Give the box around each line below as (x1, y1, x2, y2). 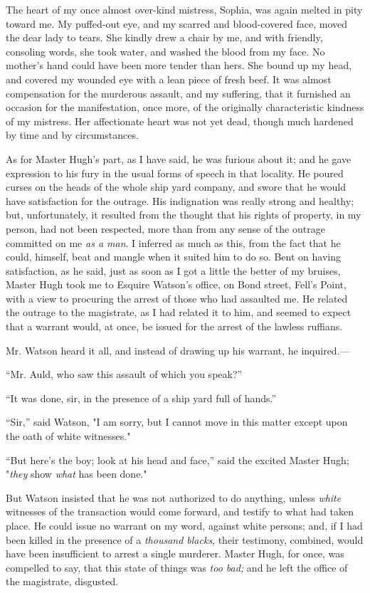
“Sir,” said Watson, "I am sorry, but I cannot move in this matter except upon (6, 414, 348, 429)
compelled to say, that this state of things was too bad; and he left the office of (6, 560, 348, 574)
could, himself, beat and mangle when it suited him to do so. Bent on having (6, 249, 341, 264)
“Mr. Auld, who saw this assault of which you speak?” (6, 367, 243, 382)
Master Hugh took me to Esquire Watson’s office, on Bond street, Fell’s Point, (6, 277, 347, 292)
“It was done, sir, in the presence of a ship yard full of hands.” (6, 390, 277, 405)
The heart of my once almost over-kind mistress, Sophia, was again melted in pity (6, 2, 363, 16)
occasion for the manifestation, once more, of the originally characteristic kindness (6, 100, 364, 115)
